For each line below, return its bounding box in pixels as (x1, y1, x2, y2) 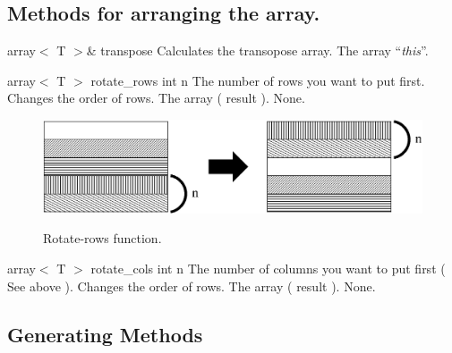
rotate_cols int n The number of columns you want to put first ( (90, 258, 446, 277)
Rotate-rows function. (43, 229, 162, 248)
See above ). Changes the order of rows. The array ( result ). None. (7, 276, 376, 295)
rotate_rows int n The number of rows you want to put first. (90, 71, 425, 89)
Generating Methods (7, 320, 203, 348)
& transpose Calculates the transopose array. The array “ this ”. (86, 41, 429, 60)
